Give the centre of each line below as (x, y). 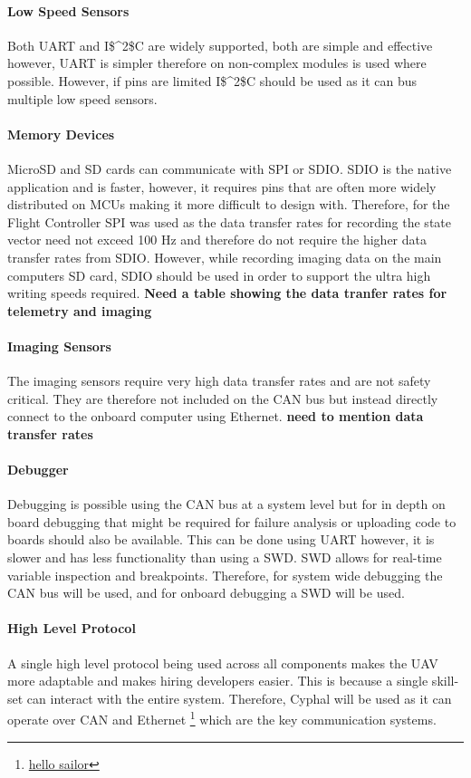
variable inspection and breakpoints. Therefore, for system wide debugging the (225, 575)
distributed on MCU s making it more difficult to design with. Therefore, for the (229, 204)
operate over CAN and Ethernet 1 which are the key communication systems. (222, 718)
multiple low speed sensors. (82, 98)
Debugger (38, 470)
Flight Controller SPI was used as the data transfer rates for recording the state (229, 221)
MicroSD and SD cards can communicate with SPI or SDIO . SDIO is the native (230, 168)
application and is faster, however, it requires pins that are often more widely (222, 186)
